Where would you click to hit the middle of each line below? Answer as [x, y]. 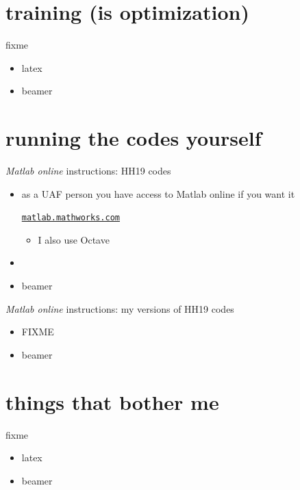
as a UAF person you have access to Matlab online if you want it [158, 193]
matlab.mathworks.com [71, 218]
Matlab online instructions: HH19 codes [88, 171]
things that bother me [112, 401]
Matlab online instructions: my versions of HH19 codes [120, 308]
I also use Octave [74, 239]
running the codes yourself [134, 138]
